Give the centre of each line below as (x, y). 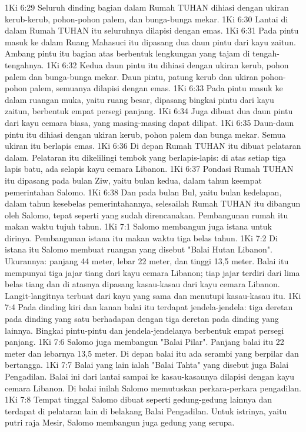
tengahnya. (24, 64)
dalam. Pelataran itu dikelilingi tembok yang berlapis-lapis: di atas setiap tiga (145, 157)
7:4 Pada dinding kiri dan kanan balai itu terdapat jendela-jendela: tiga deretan (149, 307)
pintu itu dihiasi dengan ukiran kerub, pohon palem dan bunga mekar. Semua (145, 134)
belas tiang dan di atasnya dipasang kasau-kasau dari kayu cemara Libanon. (142, 284)
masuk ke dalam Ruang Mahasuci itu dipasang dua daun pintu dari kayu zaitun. (150, 41)
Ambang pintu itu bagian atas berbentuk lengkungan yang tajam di (127, 53)
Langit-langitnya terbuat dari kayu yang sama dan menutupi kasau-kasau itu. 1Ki (153, 295)
